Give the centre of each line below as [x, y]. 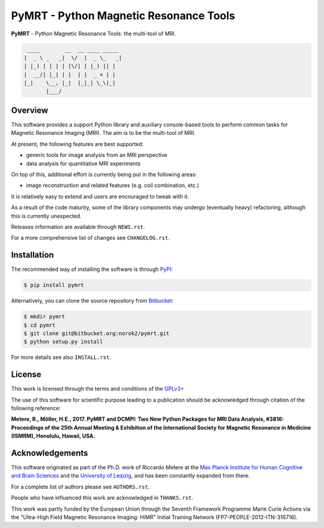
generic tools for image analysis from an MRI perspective [97, 155]
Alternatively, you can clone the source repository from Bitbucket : [92, 301]
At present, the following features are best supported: [77, 144]
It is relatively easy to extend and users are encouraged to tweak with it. [100, 196]
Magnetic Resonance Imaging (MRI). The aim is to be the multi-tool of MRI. [103, 133]
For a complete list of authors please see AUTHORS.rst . [80, 487]
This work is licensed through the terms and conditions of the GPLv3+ [97, 389]
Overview [30, 110]
